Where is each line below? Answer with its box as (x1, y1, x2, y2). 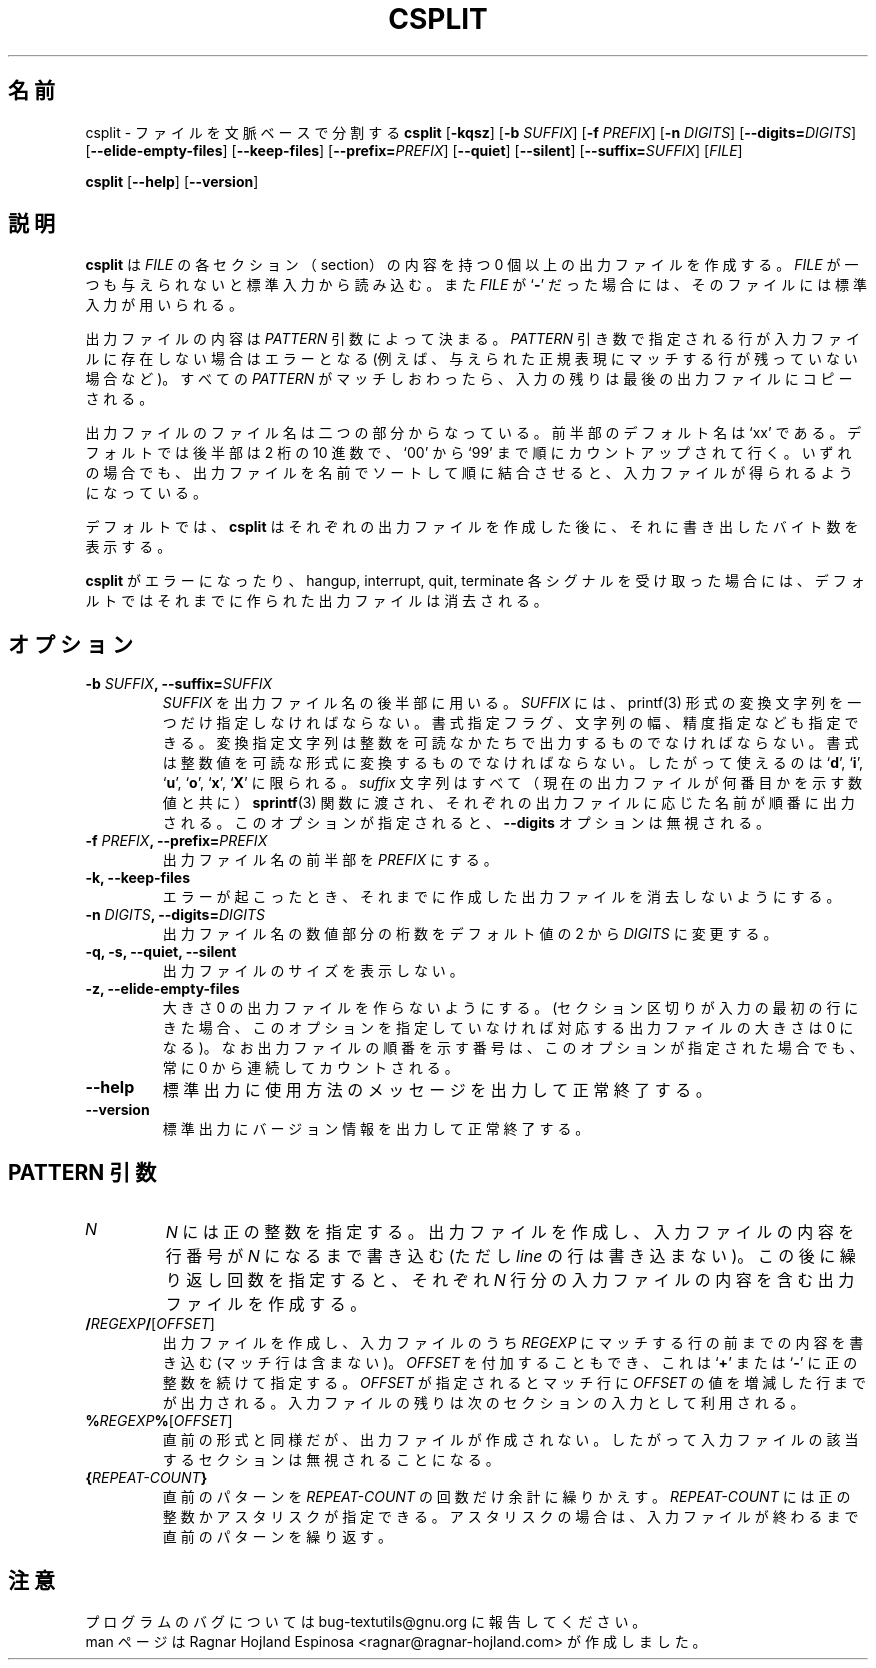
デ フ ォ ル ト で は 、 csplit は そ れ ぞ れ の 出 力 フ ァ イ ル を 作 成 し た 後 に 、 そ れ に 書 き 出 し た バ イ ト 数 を (85, 518, 859, 536)
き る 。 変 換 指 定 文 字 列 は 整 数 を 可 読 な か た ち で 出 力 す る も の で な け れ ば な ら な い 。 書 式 (162, 734, 859, 752)
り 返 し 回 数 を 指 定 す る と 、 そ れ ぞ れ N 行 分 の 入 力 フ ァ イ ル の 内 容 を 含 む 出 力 (165, 1270, 855, 1291)
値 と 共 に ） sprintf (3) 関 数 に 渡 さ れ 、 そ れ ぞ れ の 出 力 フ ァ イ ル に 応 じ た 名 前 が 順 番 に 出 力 (162, 794, 855, 812)
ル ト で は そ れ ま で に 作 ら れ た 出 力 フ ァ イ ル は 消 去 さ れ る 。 (85, 592, 548, 610)
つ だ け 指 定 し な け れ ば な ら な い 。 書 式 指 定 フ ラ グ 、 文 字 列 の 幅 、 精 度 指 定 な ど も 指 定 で (162, 714, 859, 732)
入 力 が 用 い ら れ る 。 (85, 296, 243, 314)
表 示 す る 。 (85, 538, 172, 556)
